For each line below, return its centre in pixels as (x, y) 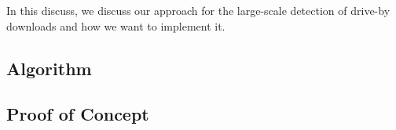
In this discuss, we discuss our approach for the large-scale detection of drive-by (198, 10)
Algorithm (49, 68)
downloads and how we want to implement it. (116, 25)
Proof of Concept (78, 114)
